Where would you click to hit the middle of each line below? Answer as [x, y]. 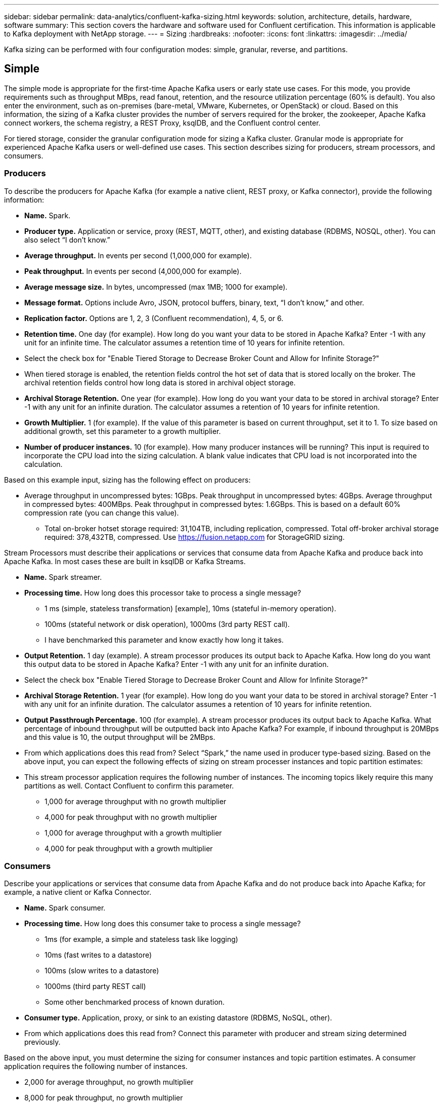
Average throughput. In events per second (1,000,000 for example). [138, 255]
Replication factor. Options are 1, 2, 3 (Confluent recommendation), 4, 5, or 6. [154, 318]
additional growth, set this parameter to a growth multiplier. [123, 431]
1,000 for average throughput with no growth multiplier [136, 801]
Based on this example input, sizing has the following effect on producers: [127, 480]
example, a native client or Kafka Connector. [78, 892]
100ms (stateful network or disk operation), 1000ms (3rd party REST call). [167, 624]
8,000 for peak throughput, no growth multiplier [104, 1098]
